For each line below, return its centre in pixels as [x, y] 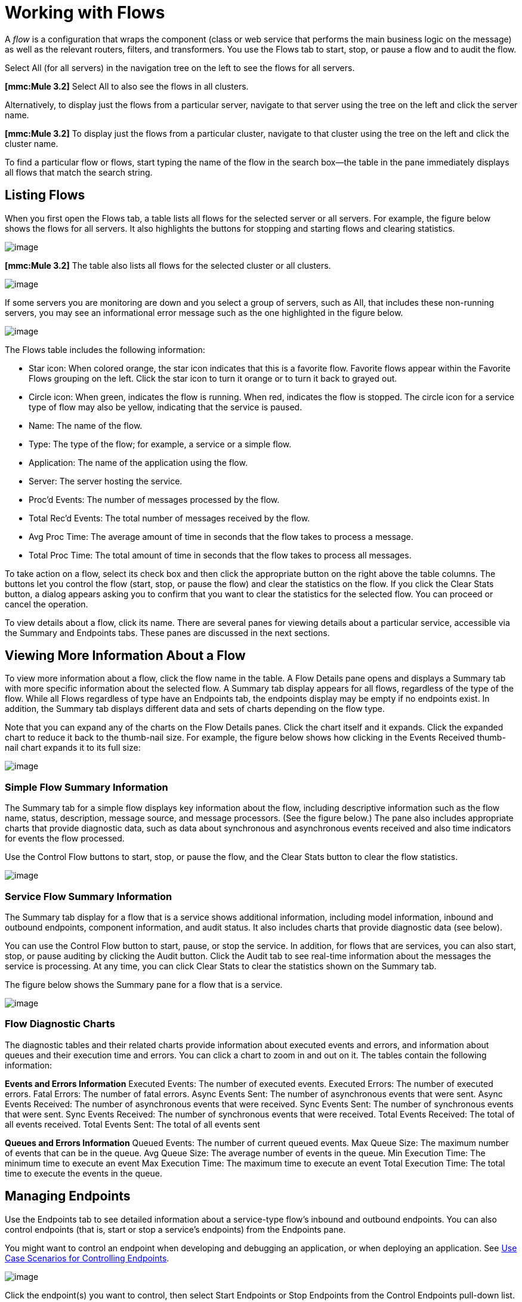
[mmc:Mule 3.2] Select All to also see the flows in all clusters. [127, 86]
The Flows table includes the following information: [105, 349]
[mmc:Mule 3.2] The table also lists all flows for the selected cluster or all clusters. [168, 265]
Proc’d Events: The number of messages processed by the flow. [154, 499]
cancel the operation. [47, 604]
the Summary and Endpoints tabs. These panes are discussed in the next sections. [167, 632]
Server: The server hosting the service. [106, 481]
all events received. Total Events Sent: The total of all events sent [132, 1124]
